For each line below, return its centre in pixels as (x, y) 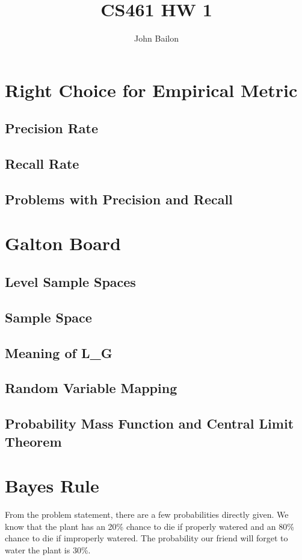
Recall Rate (42, 164)
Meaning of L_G (59, 352)
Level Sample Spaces (70, 282)
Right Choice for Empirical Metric (151, 90)
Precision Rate (52, 128)
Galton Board (63, 243)
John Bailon (156, 38)
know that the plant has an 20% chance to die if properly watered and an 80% (149, 526)
